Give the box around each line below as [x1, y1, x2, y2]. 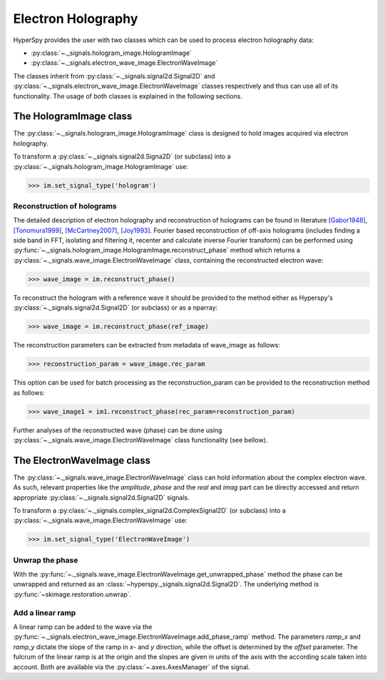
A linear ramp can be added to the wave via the [13, 623, 153, 631]
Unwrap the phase [13, 555, 78, 565]
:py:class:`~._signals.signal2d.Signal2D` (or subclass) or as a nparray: [13, 303, 218, 312]
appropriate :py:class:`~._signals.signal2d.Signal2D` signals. [13, 493, 190, 502]
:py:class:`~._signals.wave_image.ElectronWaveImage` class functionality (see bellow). [13, 435, 268, 444]
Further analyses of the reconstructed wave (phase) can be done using [13, 425, 222, 435]
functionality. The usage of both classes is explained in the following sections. [13, 91, 242, 100]
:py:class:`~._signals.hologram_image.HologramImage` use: [13, 162, 188, 171]
